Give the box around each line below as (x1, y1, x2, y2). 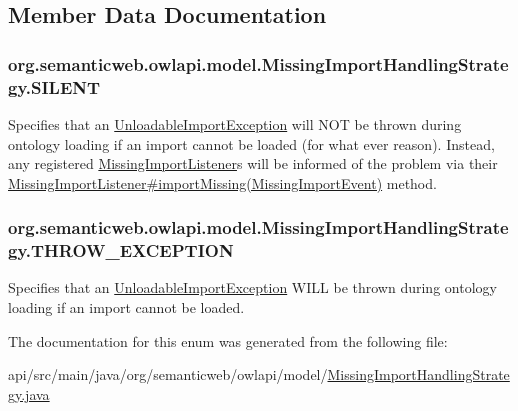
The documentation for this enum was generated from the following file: (8, 330, 448, 351)
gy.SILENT (8, 74, 101, 99)
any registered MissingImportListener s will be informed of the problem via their (8, 153, 498, 174)
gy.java (8, 383, 50, 404)
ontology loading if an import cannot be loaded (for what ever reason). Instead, (8, 133, 495, 154)
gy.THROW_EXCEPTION (8, 238, 234, 263)
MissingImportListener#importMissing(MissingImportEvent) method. (8, 172, 437, 193)
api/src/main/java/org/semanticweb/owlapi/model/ (8, 364, 328, 385)
